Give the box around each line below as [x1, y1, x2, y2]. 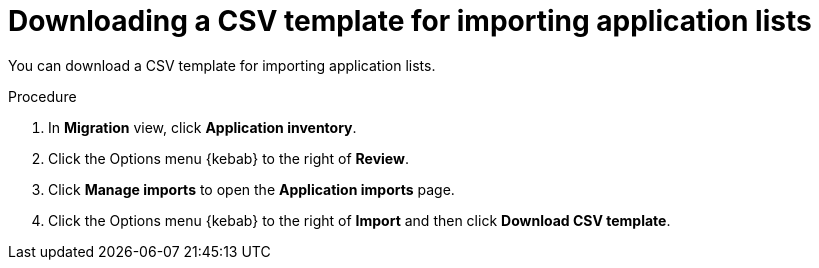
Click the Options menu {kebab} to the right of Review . [48, 149, 409, 167]
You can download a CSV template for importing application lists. [8, 56, 436, 74]
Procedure [8, 87, 77, 105]
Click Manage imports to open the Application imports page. [48, 180, 455, 198]
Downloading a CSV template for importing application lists [8, 4, 812, 38]
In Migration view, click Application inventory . [48, 118, 357, 136]
